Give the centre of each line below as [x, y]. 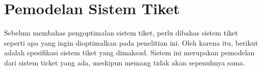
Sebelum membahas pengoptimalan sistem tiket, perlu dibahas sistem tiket [121, 33]
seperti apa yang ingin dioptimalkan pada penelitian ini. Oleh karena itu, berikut [131, 42]
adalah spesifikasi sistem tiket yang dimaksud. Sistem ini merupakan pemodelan [129, 52]
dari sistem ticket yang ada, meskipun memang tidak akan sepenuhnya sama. [125, 62]
